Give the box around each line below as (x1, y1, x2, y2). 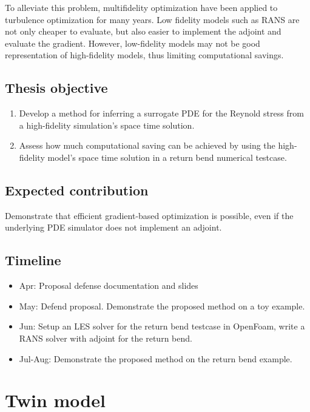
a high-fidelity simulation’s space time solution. (19, 118, 195, 131)
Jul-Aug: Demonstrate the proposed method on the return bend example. (19, 352, 292, 365)
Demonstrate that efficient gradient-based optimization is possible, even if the (5, 209, 294, 221)
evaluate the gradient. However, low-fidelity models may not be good (5, 36, 260, 49)
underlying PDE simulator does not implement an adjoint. (5, 221, 222, 234)
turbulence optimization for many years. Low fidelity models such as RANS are (5, 13, 300, 25)
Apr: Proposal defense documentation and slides (19, 279, 198, 292)
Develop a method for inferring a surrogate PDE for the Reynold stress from (19, 107, 304, 120)
